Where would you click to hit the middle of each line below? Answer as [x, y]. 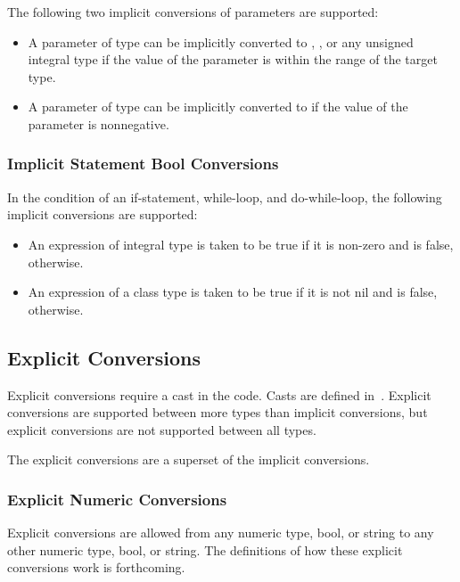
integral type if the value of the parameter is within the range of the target [233, 59]
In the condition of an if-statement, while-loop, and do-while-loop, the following [225, 197]
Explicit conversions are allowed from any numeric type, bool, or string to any [221, 533]
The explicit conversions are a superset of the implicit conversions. [189, 459]
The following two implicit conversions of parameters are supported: [193, 12]
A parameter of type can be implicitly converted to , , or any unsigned [221, 41]
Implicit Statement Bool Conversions [143, 164]
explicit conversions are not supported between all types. [162, 429]
